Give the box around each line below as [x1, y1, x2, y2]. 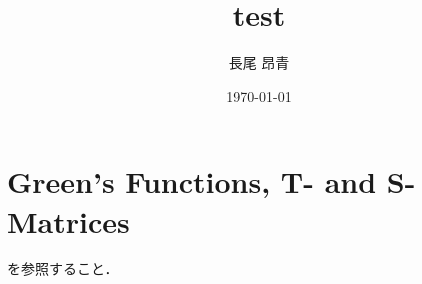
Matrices [7, 200, 130, 241]
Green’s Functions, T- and [7, 161, 377, 202]
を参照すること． [7, 258, 119, 279]
